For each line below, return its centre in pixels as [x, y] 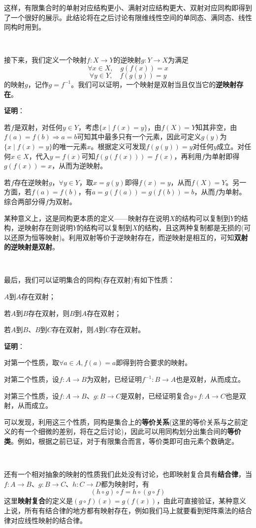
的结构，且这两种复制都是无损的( [191, 228]
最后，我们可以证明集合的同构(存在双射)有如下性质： [89, 280]
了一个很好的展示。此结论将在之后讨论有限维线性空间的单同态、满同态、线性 [128, 17]
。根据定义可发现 [118, 146]
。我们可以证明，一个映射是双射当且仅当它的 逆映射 [154, 84]
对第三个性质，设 [32, 395]
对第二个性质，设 [32, 379]
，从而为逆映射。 [80, 166]
